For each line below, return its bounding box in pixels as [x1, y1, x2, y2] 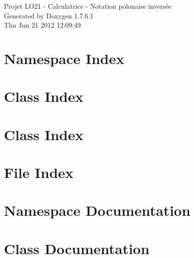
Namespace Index [4, 48, 125, 68]
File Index [4, 162, 74, 182]
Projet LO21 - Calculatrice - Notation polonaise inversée [4, 1, 172, 11]
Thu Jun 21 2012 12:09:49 [4, 20, 81, 30]
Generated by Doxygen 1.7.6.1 [4, 10, 94, 20]
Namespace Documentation [4, 200, 191, 220]
